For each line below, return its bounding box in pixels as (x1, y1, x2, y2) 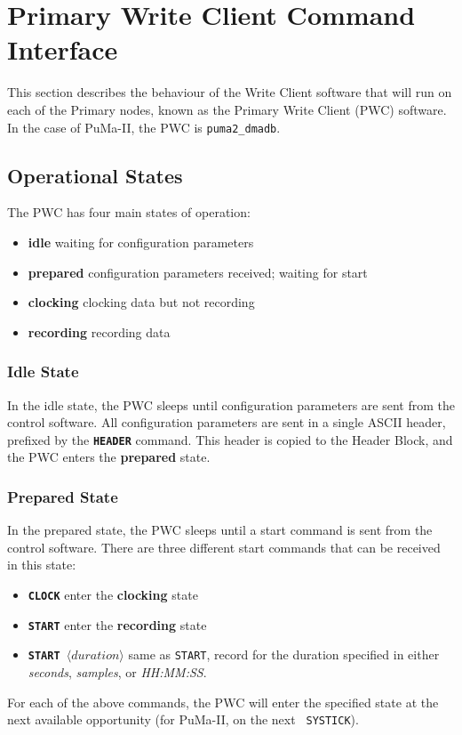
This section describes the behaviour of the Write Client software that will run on (7, 83, 452, 101)
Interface (7, 31, 118, 68)
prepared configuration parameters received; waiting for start (28, 262, 368, 281)
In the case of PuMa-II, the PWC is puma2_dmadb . (7, 117, 281, 136)
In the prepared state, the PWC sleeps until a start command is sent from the (7, 521, 433, 539)
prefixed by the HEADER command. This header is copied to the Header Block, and (7, 430, 453, 448)
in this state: (7, 555, 76, 574)
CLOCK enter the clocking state (28, 585, 198, 603)
